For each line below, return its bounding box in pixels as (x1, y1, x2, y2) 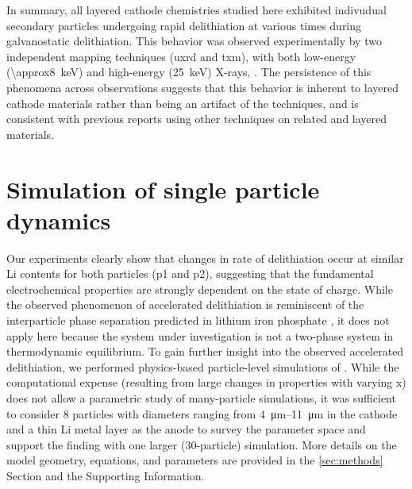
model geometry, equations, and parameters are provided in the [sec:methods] (6, 452, 383, 468)
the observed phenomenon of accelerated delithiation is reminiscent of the (6, 296, 364, 313)
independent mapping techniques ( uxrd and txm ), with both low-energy (6, 48, 356, 64)
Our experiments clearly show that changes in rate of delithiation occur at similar (6, 249, 404, 266)
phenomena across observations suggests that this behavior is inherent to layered (6, 79, 399, 95)
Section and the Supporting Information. (6, 467, 205, 483)
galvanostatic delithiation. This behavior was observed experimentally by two (6, 33, 382, 49)
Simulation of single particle (6, 172, 320, 205)
